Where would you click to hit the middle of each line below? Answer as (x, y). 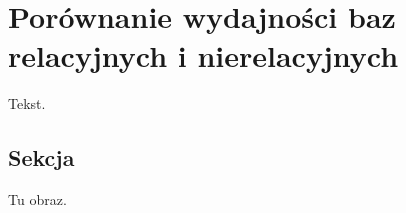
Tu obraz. (37, 199)
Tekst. (27, 103)
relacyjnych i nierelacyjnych (203, 55)
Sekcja (41, 157)
